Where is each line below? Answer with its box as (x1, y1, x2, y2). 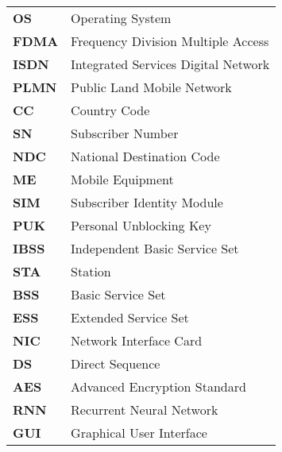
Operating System (71, 9, 172, 27)
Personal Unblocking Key (71, 216, 211, 234)
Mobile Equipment (71, 170, 174, 188)
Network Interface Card (71, 331, 203, 350)
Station (71, 262, 111, 280)
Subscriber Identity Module (71, 193, 223, 211)
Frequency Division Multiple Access (71, 32, 269, 50)
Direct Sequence (71, 354, 160, 373)
